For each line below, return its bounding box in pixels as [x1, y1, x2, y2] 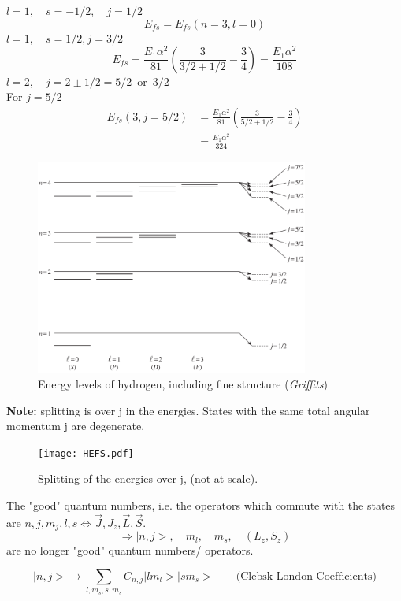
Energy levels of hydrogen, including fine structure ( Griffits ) [38, 376, 328, 392]
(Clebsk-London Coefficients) [236, 570, 377, 582]
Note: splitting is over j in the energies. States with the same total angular [6, 402, 370, 418]
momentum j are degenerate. [6, 417, 145, 434]
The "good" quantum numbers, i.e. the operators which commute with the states [6, 497, 395, 514]
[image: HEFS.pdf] [38, 447, 134, 459]
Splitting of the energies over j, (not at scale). [38, 470, 258, 487]
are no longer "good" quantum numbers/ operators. [6, 542, 254, 558]
